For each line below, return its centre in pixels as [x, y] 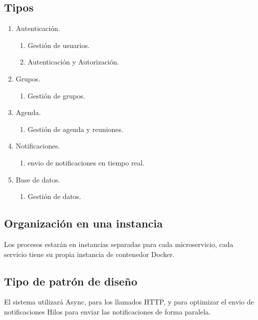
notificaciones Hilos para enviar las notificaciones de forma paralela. [108, 311]
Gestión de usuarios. [59, 45]
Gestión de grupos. [56, 95]
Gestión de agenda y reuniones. [75, 129]
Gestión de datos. [54, 196]
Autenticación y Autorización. [73, 62]
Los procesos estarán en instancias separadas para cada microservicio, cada [119, 244]
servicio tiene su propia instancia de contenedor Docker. [89, 254]
